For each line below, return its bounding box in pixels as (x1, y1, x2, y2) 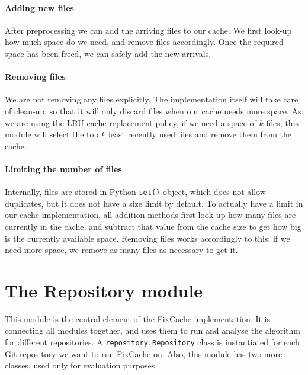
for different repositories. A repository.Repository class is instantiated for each (5, 336, 300, 348)
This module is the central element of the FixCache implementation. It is (5, 312, 271, 325)
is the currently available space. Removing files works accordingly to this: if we (5, 232, 290, 244)
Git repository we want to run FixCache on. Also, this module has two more (5, 347, 283, 360)
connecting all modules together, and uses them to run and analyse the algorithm (5, 324, 300, 336)
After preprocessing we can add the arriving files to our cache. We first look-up (5, 24, 292, 36)
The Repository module (5, 278, 203, 302)
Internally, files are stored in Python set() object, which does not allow (5, 185, 266, 198)
